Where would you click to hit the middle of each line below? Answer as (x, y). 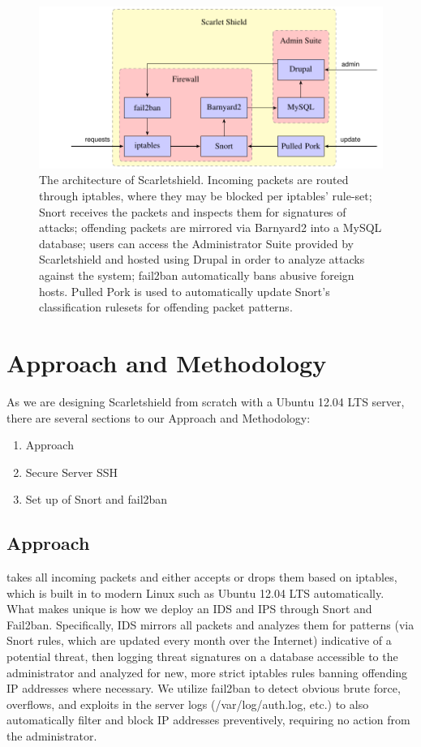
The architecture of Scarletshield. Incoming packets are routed (194, 180)
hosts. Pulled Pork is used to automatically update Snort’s (185, 291)
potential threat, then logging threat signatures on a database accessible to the (202, 657)
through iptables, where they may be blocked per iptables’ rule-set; (206, 196)
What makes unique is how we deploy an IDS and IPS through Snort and (189, 609)
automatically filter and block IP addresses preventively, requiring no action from (208, 720)
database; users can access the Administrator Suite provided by (196, 243)
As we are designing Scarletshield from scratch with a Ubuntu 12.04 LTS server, (206, 401)
